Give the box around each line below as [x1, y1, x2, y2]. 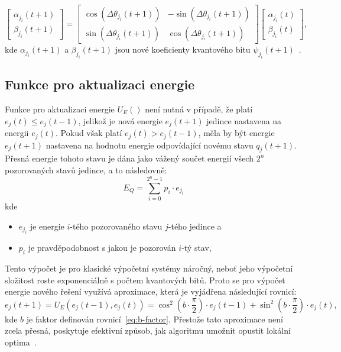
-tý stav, [181, 241, 212, 254]
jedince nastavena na [206, 114, 282, 127]
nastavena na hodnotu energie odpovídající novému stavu [46, 138, 254, 151]
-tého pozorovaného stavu [70, 219, 163, 232]
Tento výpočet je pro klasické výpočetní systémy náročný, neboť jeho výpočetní [5, 261, 293, 274]
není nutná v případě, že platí [145, 103, 253, 115]
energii [5, 127, 29, 139]
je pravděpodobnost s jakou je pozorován [28, 241, 176, 254]
